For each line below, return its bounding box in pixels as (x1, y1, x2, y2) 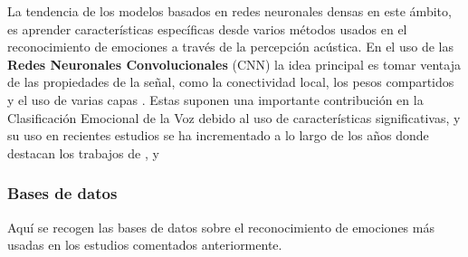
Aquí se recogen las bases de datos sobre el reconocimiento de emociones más (7, 217, 435, 236)
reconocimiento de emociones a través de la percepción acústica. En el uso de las (7, 37, 454, 56)
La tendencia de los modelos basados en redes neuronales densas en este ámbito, (7, 2, 452, 20)
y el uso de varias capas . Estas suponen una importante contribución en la (7, 90, 424, 109)
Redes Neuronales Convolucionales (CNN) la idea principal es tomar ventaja (7, 54, 461, 73)
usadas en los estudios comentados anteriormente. (7, 235, 282, 254)
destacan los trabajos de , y (7, 143, 159, 162)
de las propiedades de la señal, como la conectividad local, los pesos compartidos (7, 72, 454, 91)
